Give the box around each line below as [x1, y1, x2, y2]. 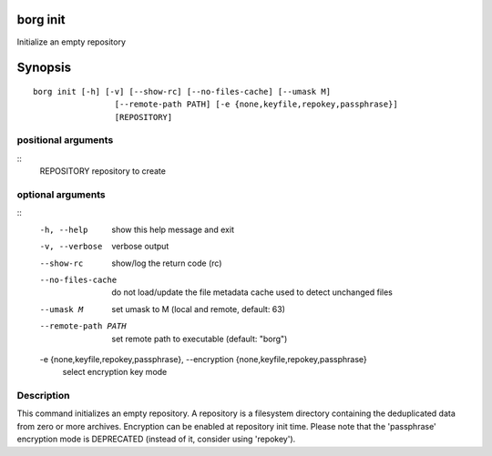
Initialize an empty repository [16, 36, 127, 47]
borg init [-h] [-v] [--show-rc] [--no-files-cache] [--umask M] [33, 86, 332, 96]
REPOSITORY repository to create [39, 166, 166, 177]
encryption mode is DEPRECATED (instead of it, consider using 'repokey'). [16, 433, 296, 445]
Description [16, 390, 70, 402]
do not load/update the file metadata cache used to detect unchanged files [111, 287, 394, 298]
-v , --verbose [39, 241, 103, 252]
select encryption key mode [62, 367, 168, 378]
